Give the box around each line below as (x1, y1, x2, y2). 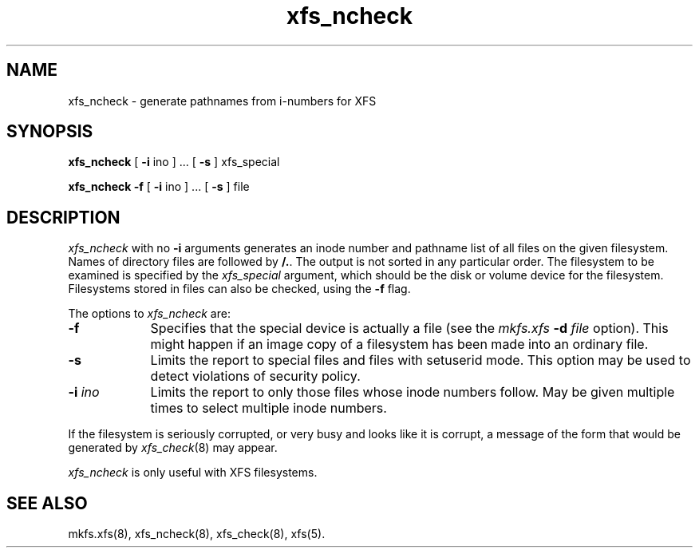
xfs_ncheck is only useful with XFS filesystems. (68, 465, 318, 480)
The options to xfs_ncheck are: (68, 307, 231, 321)
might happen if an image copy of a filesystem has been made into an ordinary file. (150, 336, 649, 353)
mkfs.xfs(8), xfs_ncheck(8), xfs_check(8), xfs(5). (68, 527, 326, 541)
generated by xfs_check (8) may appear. (68, 441, 278, 455)
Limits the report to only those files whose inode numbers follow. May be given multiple (150, 384, 675, 401)
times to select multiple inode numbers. (150, 400, 387, 417)
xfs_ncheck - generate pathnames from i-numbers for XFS (68, 93, 377, 108)
